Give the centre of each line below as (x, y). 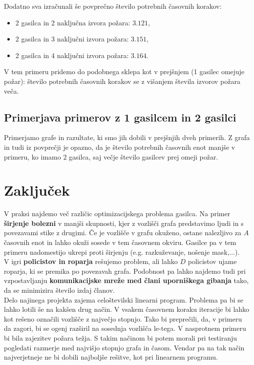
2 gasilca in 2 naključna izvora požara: (73, 22)
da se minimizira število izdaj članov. (59, 290)
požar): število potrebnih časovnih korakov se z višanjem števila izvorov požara (122, 81)
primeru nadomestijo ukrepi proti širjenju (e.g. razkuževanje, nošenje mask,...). (122, 252)
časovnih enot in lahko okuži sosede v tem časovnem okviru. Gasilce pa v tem (120, 242)
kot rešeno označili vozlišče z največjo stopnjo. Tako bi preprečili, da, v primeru (123, 318)
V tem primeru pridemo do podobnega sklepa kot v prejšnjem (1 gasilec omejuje (124, 71)
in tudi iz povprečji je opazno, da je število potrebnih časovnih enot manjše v (120, 147)
